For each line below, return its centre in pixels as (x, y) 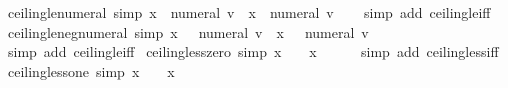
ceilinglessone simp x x (91, 70)
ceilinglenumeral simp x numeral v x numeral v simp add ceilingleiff (249, 12)
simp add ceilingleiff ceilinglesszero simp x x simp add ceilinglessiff (253, 51)
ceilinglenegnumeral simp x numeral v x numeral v (188, 31)
